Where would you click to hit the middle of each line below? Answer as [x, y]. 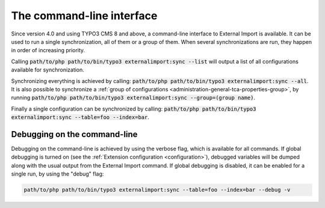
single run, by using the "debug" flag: [57, 174]
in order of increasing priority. [48, 50]
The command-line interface [84, 16]
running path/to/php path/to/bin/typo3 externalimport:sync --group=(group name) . [133, 98]
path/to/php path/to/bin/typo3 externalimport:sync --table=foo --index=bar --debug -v [157, 190]
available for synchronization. [48, 70]
